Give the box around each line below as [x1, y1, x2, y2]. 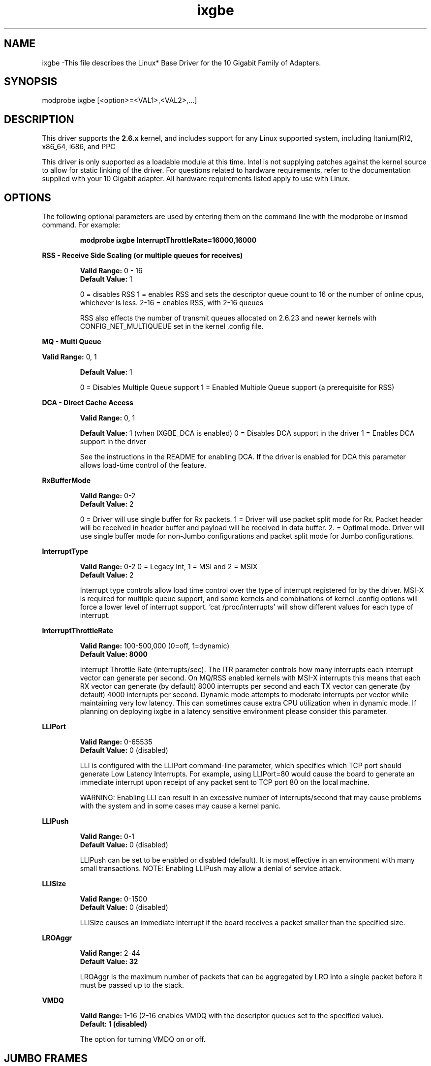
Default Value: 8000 [80, 650, 148, 659]
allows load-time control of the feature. [80, 461, 206, 470]
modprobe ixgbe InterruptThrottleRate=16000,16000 [80, 236, 257, 245]
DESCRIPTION [4, 113, 74, 126]
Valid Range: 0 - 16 [80, 266, 143, 275]
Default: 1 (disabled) [80, 1020, 147, 1029]
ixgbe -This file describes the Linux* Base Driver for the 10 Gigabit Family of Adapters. [42, 58, 321, 67]
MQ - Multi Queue [42, 337, 101, 346]
